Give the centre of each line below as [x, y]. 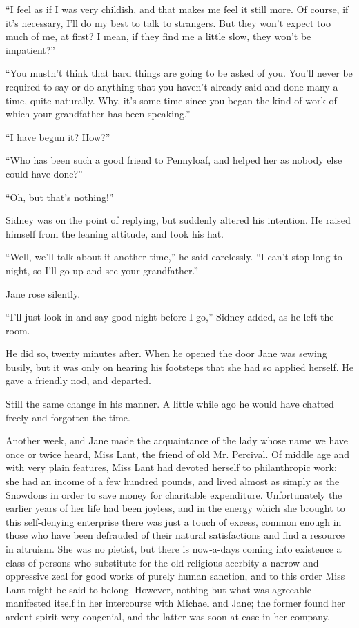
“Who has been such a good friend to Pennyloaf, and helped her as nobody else [174, 160]
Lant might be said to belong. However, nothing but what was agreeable [158, 589]
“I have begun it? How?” [58, 136]
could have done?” [44, 173]
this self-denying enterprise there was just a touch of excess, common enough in [174, 521]
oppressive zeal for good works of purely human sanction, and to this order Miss [175, 576]
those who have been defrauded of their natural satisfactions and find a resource [175, 535]
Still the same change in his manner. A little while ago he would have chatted [170, 404]
